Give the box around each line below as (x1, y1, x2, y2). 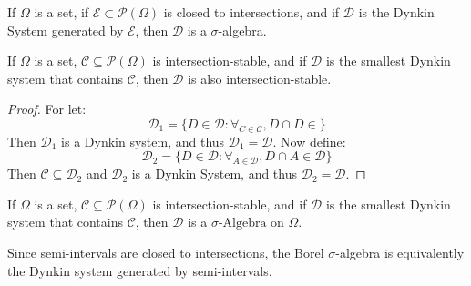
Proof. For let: (7, 99, 87, 118)
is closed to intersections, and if (163, 3, 340, 21)
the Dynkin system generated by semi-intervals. (7, 260, 272, 280)
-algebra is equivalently (335, 242, 465, 261)
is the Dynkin (358, 3, 435, 21)
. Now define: (272, 131, 346, 150)
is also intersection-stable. (188, 68, 332, 87)
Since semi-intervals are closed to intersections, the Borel (7, 242, 324, 261)
